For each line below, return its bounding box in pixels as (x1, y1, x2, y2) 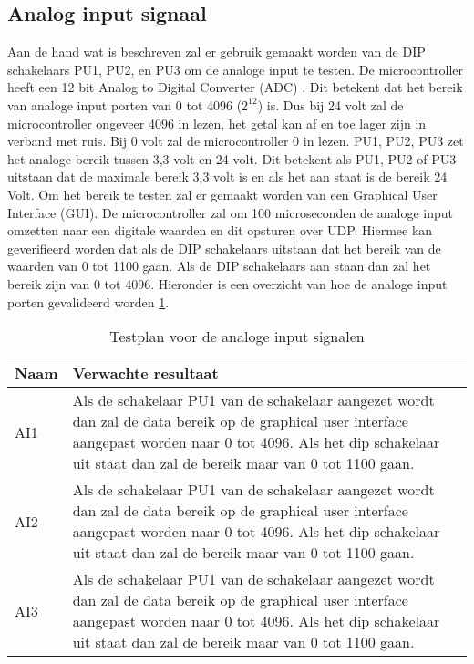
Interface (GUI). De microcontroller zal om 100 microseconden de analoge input (7, 202, 453, 222)
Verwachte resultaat (72, 362, 219, 384)
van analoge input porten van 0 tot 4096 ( (7, 95, 242, 114)
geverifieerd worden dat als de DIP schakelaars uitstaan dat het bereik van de (7, 238, 441, 257)
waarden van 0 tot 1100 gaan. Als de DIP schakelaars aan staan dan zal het (7, 256, 431, 275)
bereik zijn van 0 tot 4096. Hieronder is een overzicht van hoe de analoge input (7, 274, 448, 293)
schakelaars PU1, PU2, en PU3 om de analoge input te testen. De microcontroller (7, 59, 464, 78)
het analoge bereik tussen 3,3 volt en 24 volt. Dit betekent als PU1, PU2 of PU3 (7, 149, 457, 168)
